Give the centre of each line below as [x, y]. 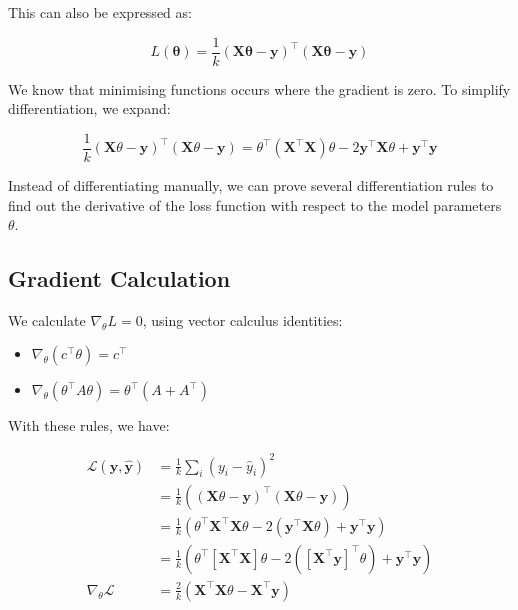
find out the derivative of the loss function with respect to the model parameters [255, 204]
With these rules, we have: [89, 425]
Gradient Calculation [119, 278]
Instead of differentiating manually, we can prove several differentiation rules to [251, 184]
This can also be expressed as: [100, 12]
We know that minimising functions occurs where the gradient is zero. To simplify [259, 88]
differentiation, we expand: [89, 108]
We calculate [47, 319]
